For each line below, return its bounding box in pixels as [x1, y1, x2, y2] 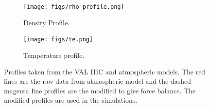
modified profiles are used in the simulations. [4, 95, 138, 105]
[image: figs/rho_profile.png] [23, 3, 124, 10]
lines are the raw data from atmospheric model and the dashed [4, 76, 191, 86]
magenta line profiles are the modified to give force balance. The [4, 85, 196, 95]
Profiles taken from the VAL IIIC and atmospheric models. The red [4, 66, 206, 76]
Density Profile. [23, 17, 70, 27]
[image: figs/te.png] [23, 36, 93, 43]
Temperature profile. [23, 50, 85, 60]
